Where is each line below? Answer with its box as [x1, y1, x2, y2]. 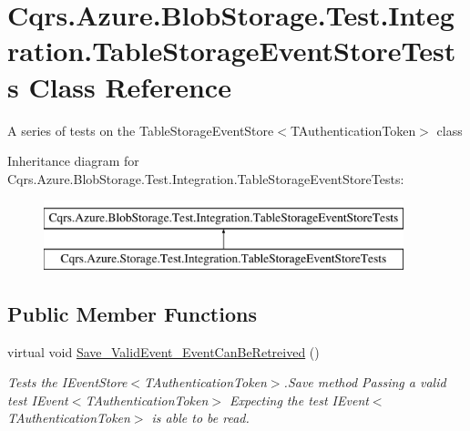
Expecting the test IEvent [230, 390, 369, 409]
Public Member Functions [7, 299, 257, 327]
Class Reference [28, 67, 231, 105]
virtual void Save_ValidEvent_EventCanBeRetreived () [7, 342, 320, 361]
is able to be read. [151, 408, 250, 427]
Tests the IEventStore [7, 373, 128, 392]
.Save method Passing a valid [283, 373, 446, 392]
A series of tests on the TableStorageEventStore [7, 120, 274, 139]
